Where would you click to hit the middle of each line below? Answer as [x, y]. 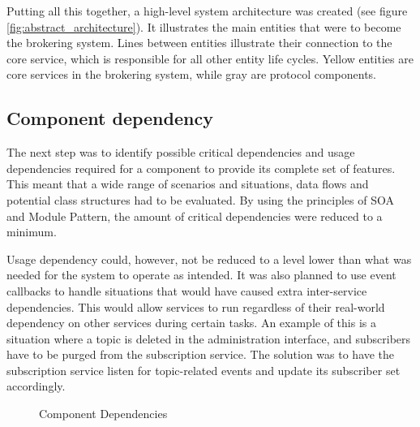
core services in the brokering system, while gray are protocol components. [192, 74]
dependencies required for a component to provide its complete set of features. [201, 168]
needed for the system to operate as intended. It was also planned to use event [201, 275]
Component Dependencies [103, 414]
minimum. [32, 232]
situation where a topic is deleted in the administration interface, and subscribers [209, 338]
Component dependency [110, 118]
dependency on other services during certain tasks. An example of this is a [191, 323]
